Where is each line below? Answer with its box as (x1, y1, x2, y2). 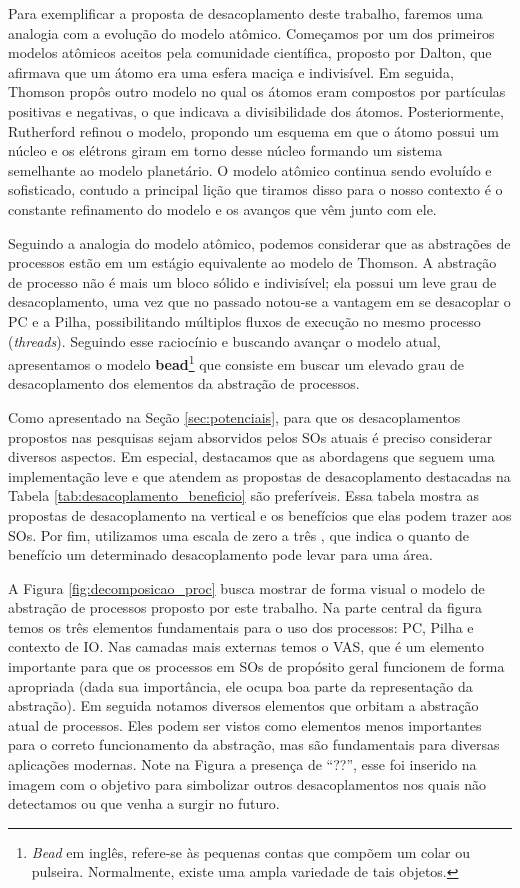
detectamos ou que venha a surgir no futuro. (8, 793, 280, 814)
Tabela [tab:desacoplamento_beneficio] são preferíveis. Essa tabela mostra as (8, 485, 480, 506)
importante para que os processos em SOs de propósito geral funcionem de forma (8, 656, 505, 677)
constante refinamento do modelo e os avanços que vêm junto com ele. (8, 198, 437, 219)
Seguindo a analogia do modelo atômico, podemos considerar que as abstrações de (8, 232, 511, 253)
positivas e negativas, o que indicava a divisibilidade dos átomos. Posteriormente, (8, 100, 504, 121)
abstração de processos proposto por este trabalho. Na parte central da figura (8, 597, 483, 618)
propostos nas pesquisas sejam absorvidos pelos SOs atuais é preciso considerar (8, 426, 493, 447)
